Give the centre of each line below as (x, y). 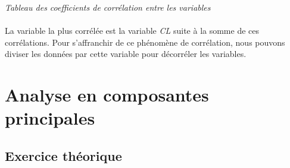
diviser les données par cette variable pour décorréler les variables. (126, 54)
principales (50, 118)
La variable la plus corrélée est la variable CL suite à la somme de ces (132, 31)
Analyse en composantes (107, 95)
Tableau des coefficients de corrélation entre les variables (108, 7)
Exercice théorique (63, 155)
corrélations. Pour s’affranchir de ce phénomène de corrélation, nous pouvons (145, 42)
